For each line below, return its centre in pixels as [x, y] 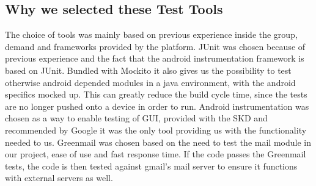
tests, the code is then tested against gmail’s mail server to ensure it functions [151, 166]
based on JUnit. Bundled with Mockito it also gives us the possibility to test [148, 70]
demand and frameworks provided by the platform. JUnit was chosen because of [155, 46]
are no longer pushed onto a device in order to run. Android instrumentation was [157, 106]
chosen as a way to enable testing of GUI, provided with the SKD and [136, 118]
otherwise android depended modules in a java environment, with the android [150, 82]
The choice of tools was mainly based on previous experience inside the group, [151, 34]
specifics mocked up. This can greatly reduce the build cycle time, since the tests [156, 94]
